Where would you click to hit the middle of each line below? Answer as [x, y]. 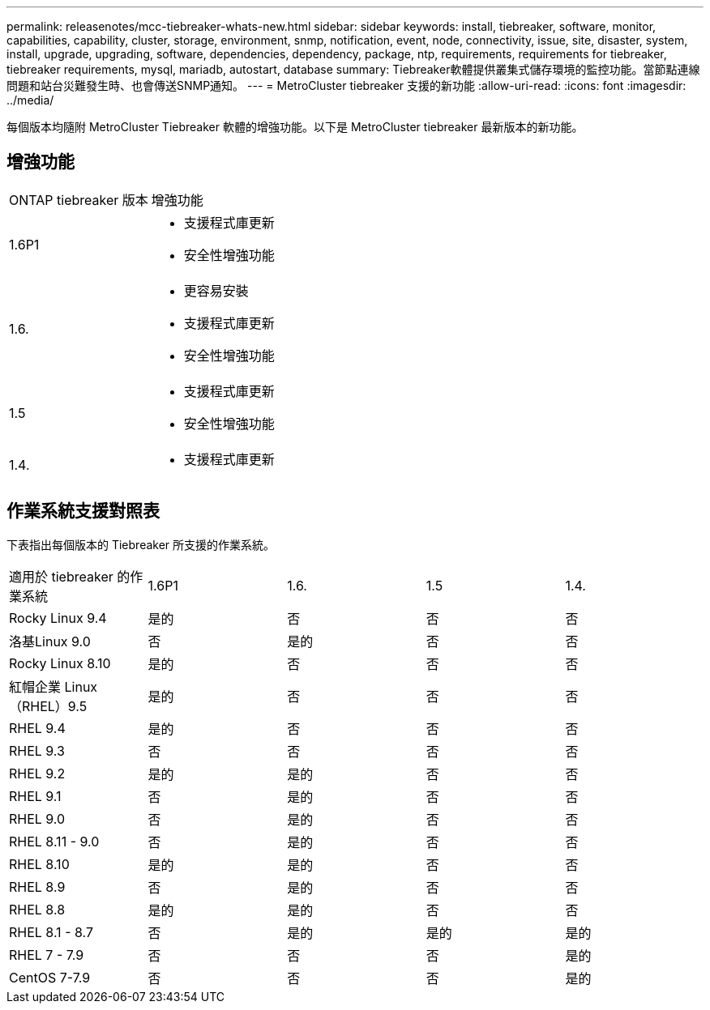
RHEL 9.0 [37, 818]
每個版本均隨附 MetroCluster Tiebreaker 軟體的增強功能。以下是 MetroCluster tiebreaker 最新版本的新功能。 [295, 127]
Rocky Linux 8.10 [60, 663]
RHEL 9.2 [37, 773]
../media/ [30, 100]
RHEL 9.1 [35, 796]
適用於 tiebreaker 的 [70, 576]
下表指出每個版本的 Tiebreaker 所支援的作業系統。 [141, 544]
